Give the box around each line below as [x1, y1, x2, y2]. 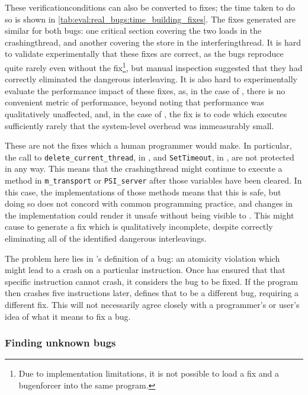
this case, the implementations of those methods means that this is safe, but [5, 185, 281, 198]
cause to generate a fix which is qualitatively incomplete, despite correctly [5, 220, 273, 233]
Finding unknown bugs [5, 335, 116, 350]
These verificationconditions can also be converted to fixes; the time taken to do [5, 1, 295, 13]
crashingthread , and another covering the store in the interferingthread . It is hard [5, 36, 301, 48]
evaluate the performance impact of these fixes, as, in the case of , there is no [5, 84, 285, 97]
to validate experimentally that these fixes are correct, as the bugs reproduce [5, 47, 284, 60]
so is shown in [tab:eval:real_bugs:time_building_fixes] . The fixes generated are [5, 12, 296, 25]
